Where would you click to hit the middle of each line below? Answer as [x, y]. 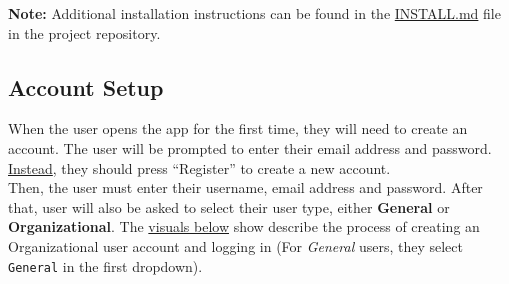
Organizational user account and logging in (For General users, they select [235, 245]
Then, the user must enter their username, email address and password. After [245, 187]
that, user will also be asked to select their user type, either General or [229, 206]
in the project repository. [84, 32]
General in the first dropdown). [105, 265]
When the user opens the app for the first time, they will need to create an [238, 128]
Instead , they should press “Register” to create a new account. [199, 167]
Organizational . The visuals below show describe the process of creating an [244, 226]
